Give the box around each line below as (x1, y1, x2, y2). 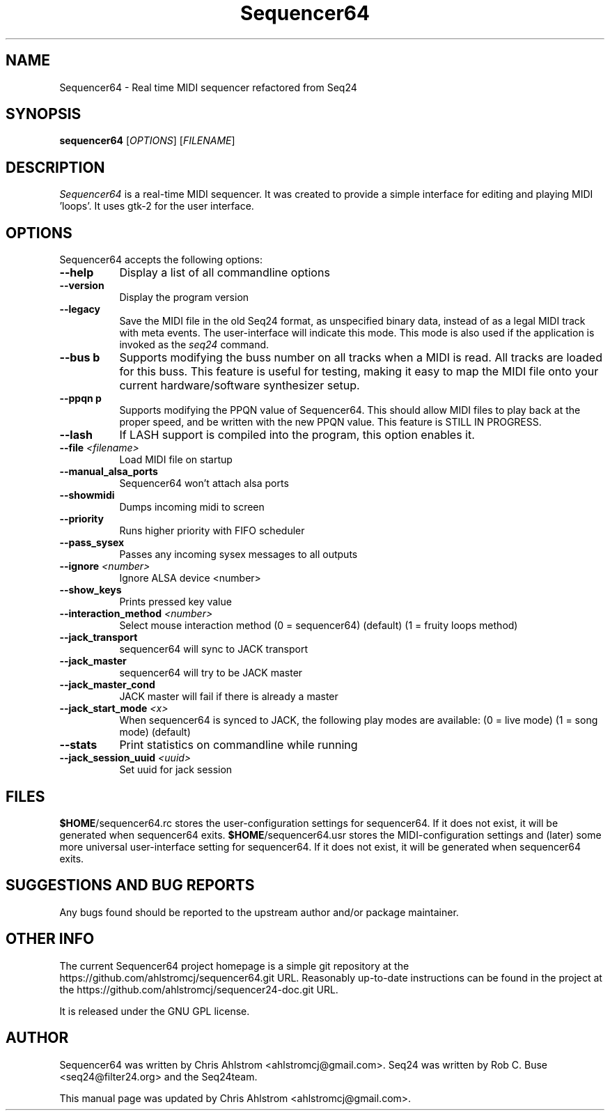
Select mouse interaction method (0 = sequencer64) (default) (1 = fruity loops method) (119, 619, 518, 632)
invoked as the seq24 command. (119, 339, 269, 351)
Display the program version (119, 291, 249, 304)
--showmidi (59, 489, 115, 502)
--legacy (59, 303, 101, 316)
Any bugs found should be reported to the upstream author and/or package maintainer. (59, 906, 459, 918)
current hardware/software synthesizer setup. (119, 378, 360, 393)
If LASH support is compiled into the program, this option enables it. (119, 428, 475, 442)
